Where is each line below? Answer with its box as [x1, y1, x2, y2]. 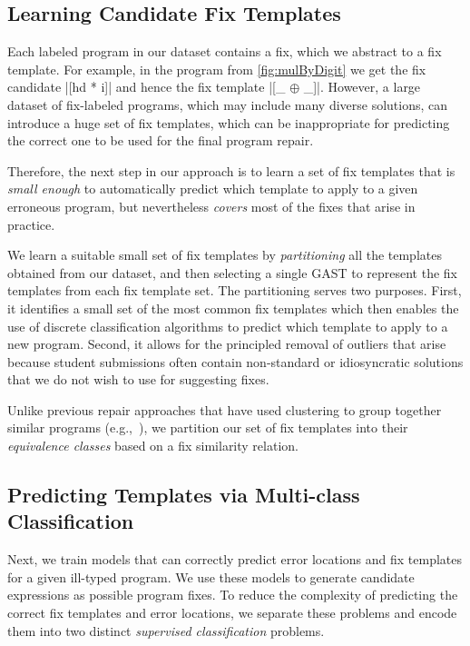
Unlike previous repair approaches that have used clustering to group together [7, 400, 442, 419]
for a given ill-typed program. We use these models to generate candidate [7, 567, 415, 586]
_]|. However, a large [303, 77, 421, 96]
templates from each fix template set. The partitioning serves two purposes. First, [7, 281, 462, 300]
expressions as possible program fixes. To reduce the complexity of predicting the [7, 585, 458, 604]
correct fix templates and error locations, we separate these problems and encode [7, 603, 457, 622]
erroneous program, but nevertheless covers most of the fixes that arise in [7, 196, 416, 215]
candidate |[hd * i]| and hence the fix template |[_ [7, 77, 286, 96]
